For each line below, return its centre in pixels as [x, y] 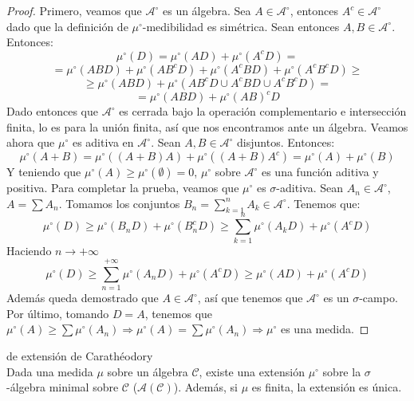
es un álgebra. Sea [207, 10]
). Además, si [205, 387]
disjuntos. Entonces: [286, 142]
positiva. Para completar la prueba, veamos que [123, 188]
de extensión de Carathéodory [80, 356]
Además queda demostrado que [83, 298]
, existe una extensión [252, 371]
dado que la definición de [67, 26]
